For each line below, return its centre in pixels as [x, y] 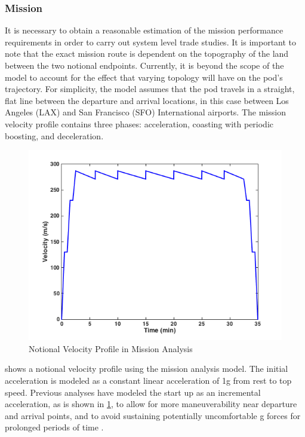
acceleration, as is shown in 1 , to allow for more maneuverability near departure [151, 404]
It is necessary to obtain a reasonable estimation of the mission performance [144, 30]
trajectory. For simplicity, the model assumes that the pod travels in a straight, [150, 89]
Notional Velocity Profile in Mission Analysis [111, 348]
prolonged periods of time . [54, 427]
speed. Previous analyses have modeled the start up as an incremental [133, 392]
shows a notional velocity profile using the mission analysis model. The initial [147, 369]
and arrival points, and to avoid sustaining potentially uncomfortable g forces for [153, 415]
